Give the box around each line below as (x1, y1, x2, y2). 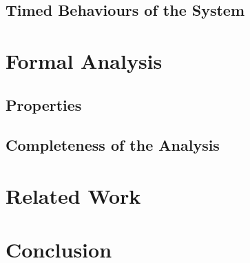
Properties (6, 94, 82, 115)
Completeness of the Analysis (6, 134, 220, 156)
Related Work (6, 181, 141, 209)
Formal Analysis (6, 46, 163, 74)
